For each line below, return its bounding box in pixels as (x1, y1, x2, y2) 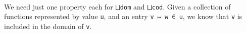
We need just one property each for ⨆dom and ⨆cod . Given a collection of (4, 1, 231, 11)
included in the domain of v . (4, 21, 92, 31)
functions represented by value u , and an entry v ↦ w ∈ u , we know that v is (4, 11, 242, 21)
